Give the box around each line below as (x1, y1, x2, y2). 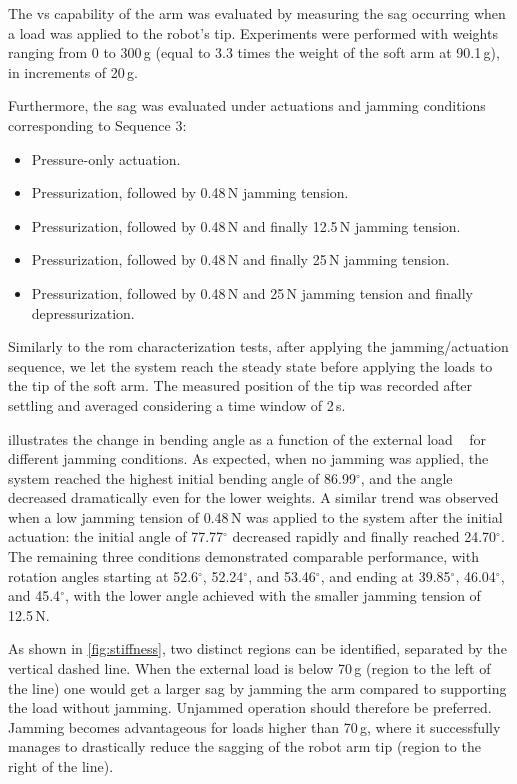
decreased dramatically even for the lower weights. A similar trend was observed (8, 487, 499, 508)
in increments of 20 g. (8, 61, 138, 82)
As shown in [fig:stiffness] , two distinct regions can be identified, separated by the (8, 638, 507, 659)
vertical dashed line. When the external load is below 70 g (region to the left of (8, 658, 491, 679)
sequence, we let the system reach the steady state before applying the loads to (8, 355, 493, 376)
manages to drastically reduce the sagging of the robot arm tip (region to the (8, 736, 481, 757)
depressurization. (31, 302, 135, 323)
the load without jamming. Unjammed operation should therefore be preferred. (8, 697, 492, 718)
